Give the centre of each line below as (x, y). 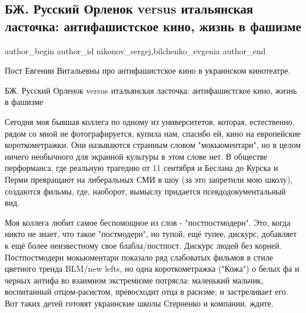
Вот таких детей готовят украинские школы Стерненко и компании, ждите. (139, 303)
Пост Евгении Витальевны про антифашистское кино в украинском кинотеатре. (148, 70)
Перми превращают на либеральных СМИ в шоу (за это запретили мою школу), (149, 179)
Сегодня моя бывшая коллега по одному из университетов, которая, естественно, (150, 121)
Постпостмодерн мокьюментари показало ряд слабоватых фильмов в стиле (139, 257)
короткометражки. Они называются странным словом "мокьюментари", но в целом (153, 145)
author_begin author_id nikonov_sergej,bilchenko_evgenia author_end (135, 50)
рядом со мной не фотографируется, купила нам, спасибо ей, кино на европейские (153, 133)
